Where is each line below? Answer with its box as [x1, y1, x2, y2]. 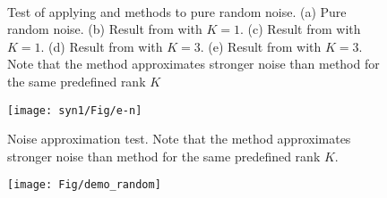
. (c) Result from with [240, 20, 361, 38]
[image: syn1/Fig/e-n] [7, 103, 142, 117]
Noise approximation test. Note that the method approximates [7, 129, 351, 148]
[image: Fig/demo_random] [7, 178, 161, 192]
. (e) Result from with [200, 37, 322, 55]
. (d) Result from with [40, 37, 163, 55]
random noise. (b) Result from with [7, 20, 202, 38]
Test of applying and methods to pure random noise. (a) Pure [7, 2, 347, 21]
